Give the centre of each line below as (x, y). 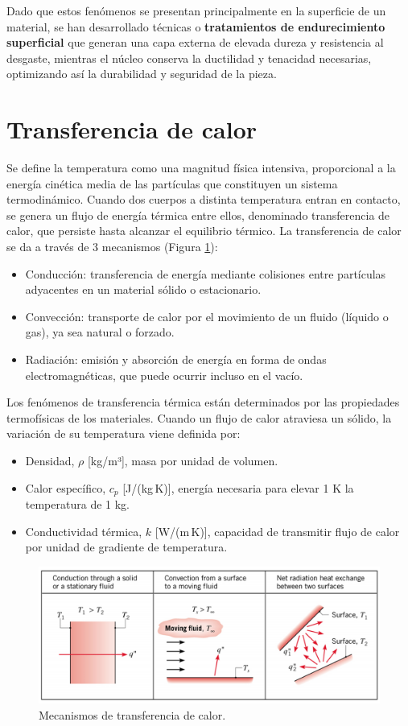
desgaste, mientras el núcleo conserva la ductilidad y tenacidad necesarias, (189, 58)
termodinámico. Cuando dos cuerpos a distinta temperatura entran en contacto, (204, 199)
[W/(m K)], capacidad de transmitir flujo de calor (277, 531)
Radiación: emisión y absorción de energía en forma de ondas (176, 359)
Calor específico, (66, 487)
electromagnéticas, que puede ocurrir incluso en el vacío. (164, 375)
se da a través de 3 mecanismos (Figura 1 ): (112, 247)
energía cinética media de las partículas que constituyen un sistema (172, 183)
